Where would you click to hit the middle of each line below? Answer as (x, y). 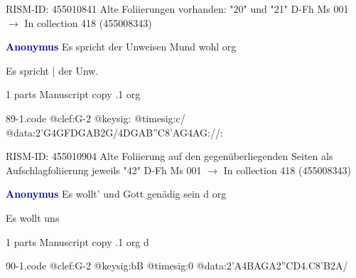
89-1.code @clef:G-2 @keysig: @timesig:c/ (96, 118)
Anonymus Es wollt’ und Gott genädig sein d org (116, 194)
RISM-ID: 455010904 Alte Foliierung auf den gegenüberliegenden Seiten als (169, 156)
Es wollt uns (33, 217)
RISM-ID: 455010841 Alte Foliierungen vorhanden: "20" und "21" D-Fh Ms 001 (177, 9)
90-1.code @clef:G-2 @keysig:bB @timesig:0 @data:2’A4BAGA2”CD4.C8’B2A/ (177, 266)
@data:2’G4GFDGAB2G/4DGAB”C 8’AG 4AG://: (114, 132)
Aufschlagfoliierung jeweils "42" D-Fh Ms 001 (104, 170)
